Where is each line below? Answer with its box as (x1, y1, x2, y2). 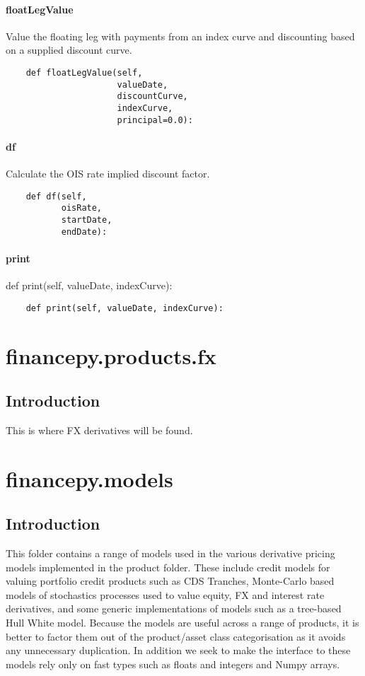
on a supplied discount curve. (6, 42, 132, 57)
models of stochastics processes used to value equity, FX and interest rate (6, 587, 325, 602)
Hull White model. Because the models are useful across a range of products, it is (6, 615, 359, 630)
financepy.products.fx (6, 341, 216, 370)
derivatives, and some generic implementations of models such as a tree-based (6, 601, 342, 616)
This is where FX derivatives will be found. (6, 422, 193, 437)
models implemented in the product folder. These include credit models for (6, 559, 330, 574)
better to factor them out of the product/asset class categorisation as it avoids (6, 629, 346, 643)
